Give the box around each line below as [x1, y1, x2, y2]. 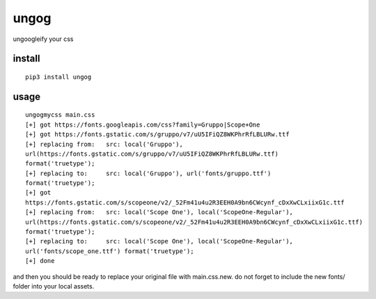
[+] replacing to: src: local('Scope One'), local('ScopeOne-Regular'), [25, 237, 294, 245]
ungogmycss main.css [25, 111, 95, 119]
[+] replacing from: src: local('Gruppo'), [25, 140, 184, 148]
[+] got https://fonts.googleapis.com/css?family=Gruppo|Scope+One [25, 120, 260, 129]
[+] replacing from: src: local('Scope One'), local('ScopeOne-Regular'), [25, 209, 294, 216]
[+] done [25, 257, 55, 265]
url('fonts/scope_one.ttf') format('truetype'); [25, 247, 194, 255]
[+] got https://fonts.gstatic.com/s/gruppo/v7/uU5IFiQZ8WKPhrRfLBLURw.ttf [25, 131, 290, 138]
